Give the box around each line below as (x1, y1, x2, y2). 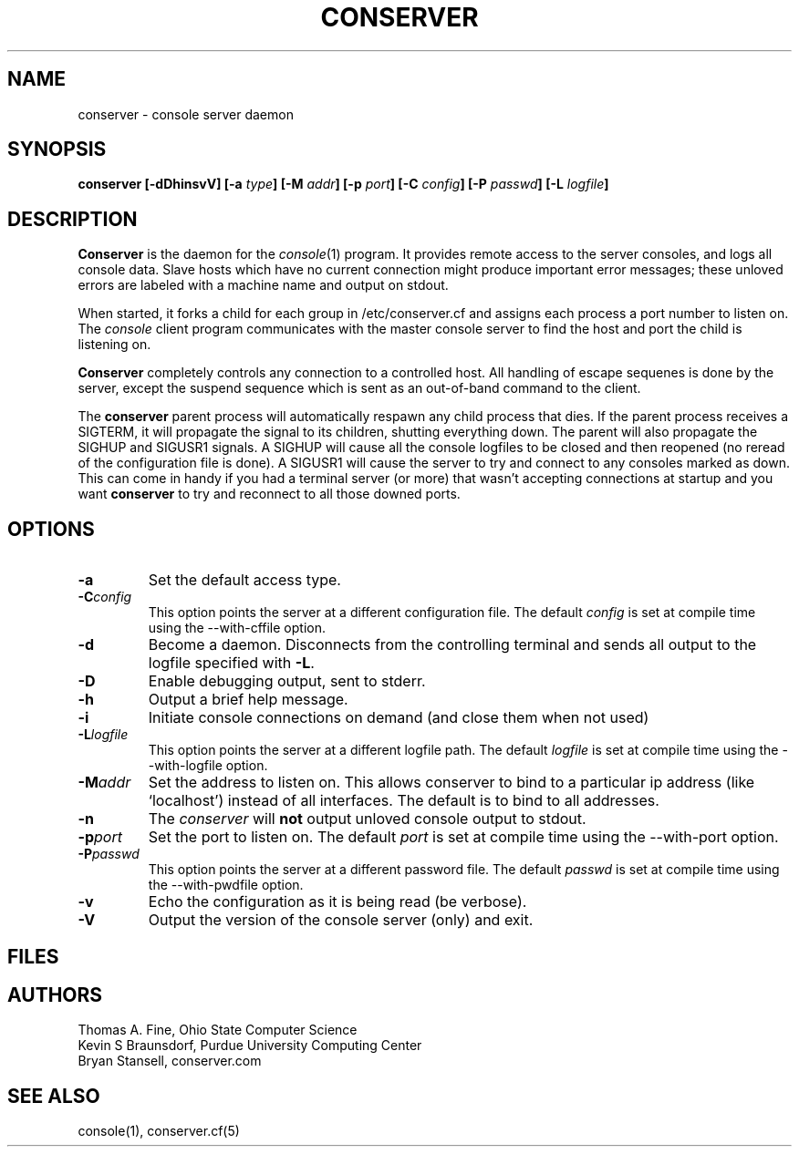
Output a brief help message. (148, 690, 348, 709)
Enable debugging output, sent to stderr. (148, 672, 426, 691)
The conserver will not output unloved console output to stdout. (148, 809, 586, 829)
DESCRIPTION (7, 207, 138, 231)
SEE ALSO (7, 1084, 100, 1108)
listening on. (78, 336, 151, 353)
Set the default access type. (148, 571, 341, 590)
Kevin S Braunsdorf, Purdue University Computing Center (78, 1037, 422, 1054)
